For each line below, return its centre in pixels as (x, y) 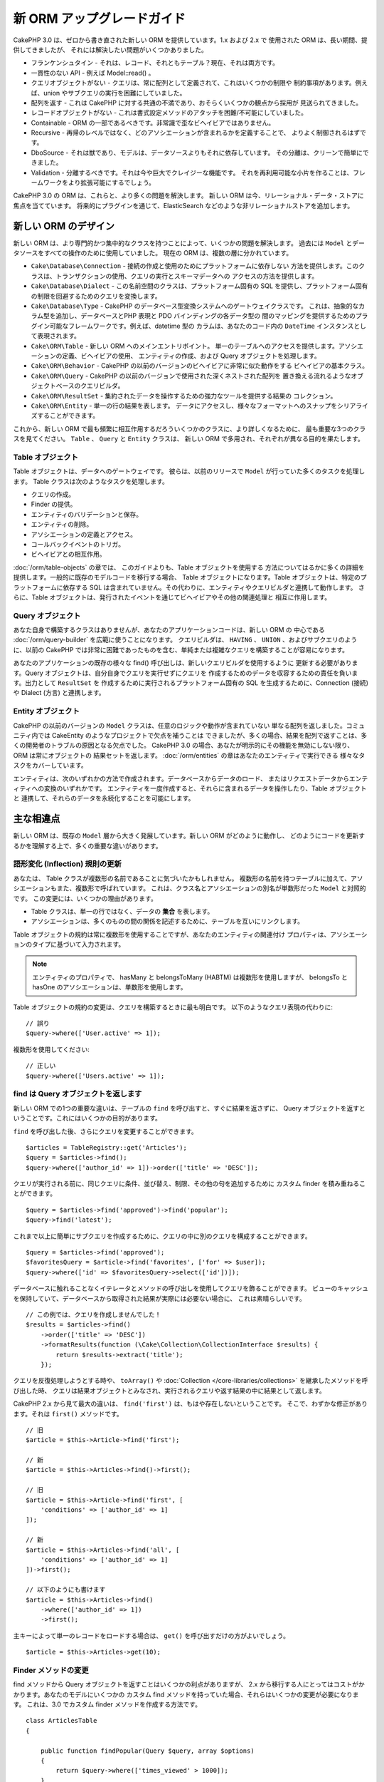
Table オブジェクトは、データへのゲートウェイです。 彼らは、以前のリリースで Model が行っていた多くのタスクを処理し (189, 471)
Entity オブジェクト (46, 711)
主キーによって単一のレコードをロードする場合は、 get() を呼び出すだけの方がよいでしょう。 (151, 1635)
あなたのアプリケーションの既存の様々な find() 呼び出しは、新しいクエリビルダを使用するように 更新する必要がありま (186, 663)
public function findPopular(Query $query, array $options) (148, 1751)
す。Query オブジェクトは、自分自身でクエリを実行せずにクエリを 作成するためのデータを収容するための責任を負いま (186, 673)
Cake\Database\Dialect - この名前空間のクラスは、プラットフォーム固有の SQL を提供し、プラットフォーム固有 (199, 286)
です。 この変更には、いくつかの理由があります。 (85, 898)
